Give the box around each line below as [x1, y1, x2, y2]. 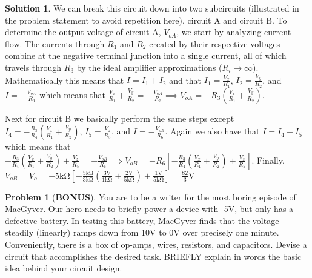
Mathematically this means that [5, 73, 124, 86]
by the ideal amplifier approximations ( [76, 61, 222, 73]
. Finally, [251, 153, 285, 166]
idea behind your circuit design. [5, 262, 122, 274]
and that [169, 73, 202, 86]
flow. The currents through [5, 37, 105, 50]
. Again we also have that [165, 125, 260, 137]
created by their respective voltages [149, 37, 280, 50]
